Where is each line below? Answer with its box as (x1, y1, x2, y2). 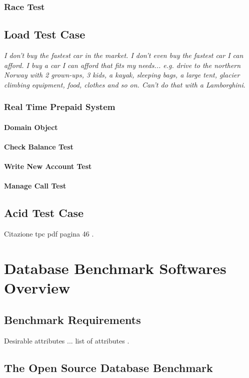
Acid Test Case (4, 205, 84, 220)
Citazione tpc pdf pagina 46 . (4, 228, 94, 239)
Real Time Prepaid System (4, 100, 115, 113)
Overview (4, 277, 70, 298)
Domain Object (4, 121, 58, 132)
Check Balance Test (4, 141, 73, 152)
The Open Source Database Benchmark (4, 359, 213, 375)
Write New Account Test (4, 161, 92, 171)
